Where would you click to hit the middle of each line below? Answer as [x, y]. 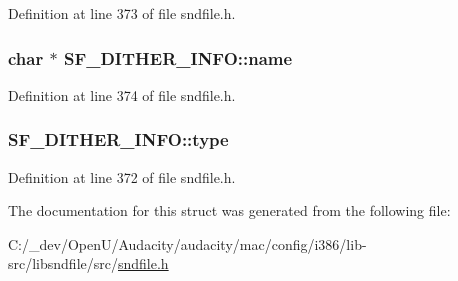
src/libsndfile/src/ [63, 263]
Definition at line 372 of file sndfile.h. [122, 176]
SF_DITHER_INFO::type [118, 139]
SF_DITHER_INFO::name [178, 57]
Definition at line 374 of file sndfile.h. [122, 94]
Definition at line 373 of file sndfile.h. [122, 13]
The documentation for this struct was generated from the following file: [229, 210]
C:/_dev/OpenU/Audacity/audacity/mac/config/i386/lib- [187, 243]
